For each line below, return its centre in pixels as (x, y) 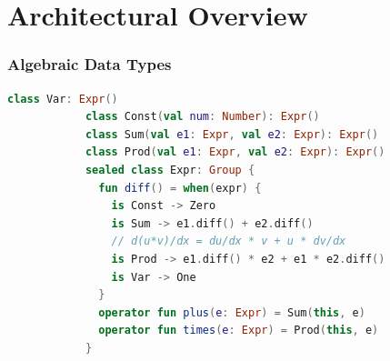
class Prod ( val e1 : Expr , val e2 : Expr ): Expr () (235, 152)
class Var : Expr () (63, 99)
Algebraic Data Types (90, 64)
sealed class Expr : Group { (170, 170)
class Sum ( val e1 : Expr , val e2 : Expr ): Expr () (232, 134)
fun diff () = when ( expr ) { (180, 188)
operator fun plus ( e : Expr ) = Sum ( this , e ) (232, 312)
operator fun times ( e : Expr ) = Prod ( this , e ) (239, 331)
